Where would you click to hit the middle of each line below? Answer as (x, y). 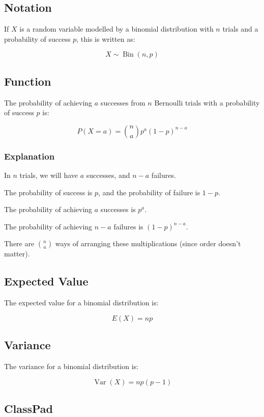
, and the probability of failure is (149, 192)
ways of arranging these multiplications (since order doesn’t (148, 243)
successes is (118, 209)
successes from (123, 102)
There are (19, 243)
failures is (128, 226)
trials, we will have (49, 175)
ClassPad (28, 408)
